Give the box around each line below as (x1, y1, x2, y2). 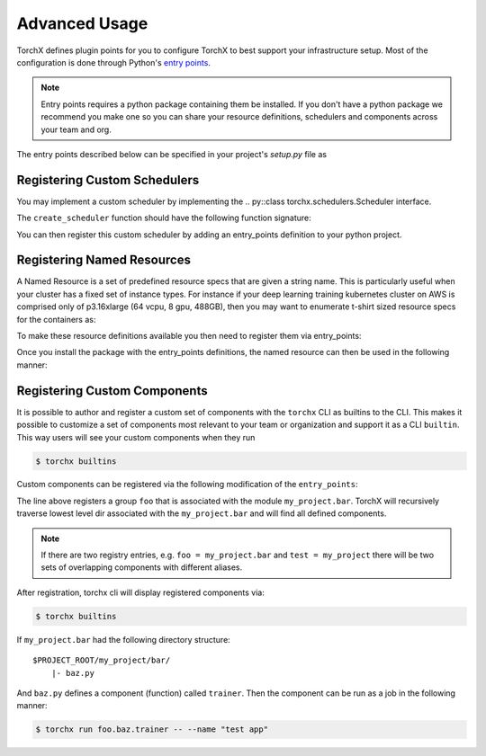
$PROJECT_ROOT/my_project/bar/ (32, 655, 171, 665)
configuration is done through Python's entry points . (16, 57, 211, 67)
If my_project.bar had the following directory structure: (16, 634, 231, 645)
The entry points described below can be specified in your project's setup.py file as (16, 148, 328, 159)
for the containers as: (16, 314, 96, 325)
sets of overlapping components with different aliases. (40, 562, 243, 573)
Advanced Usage (16, 13, 148, 33)
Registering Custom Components (16, 383, 208, 398)
